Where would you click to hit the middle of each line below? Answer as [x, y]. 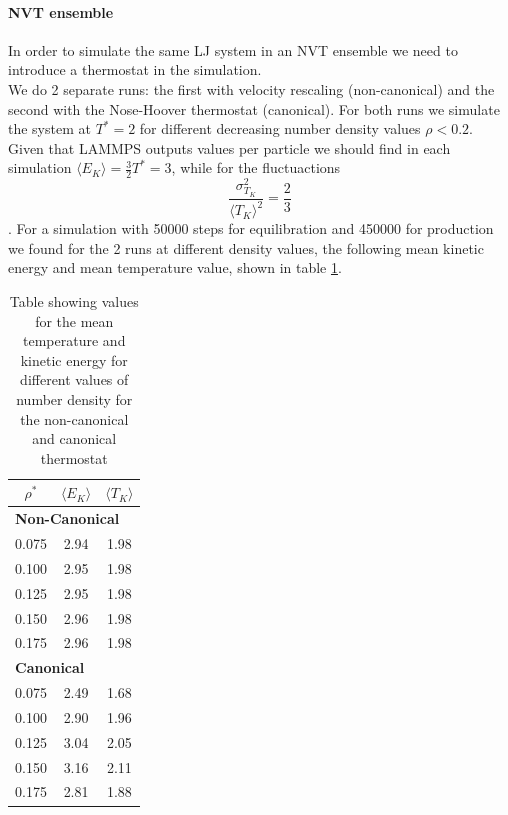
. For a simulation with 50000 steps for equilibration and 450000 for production [251, 228]
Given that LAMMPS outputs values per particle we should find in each [229, 147]
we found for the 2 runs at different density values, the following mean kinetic [246, 247]
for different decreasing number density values [280, 128]
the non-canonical [74, 418]
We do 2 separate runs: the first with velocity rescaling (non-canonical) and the [251, 88]
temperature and [74, 340]
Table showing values [74, 300]
